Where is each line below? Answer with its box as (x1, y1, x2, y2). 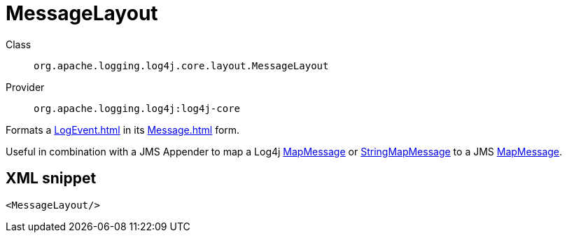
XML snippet (6, 169, 97, 188)
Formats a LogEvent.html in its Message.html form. (6, 123, 240, 136)
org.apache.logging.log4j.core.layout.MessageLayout (34, 59, 329, 71)
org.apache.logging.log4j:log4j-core (34, 102, 241, 114)
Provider (6, 80, 45, 93)
